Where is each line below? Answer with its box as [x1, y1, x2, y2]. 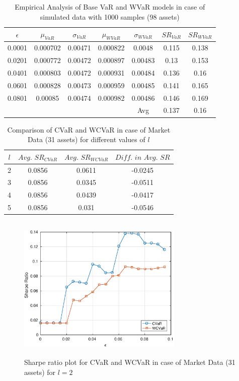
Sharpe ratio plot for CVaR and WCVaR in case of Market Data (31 [24, 357, 235, 367]
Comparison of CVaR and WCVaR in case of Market [7, 124, 171, 135]
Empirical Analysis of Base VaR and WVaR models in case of [15, 2, 205, 12]
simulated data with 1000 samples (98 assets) [40, 11, 180, 22]
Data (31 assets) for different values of [27, 134, 145, 145]
